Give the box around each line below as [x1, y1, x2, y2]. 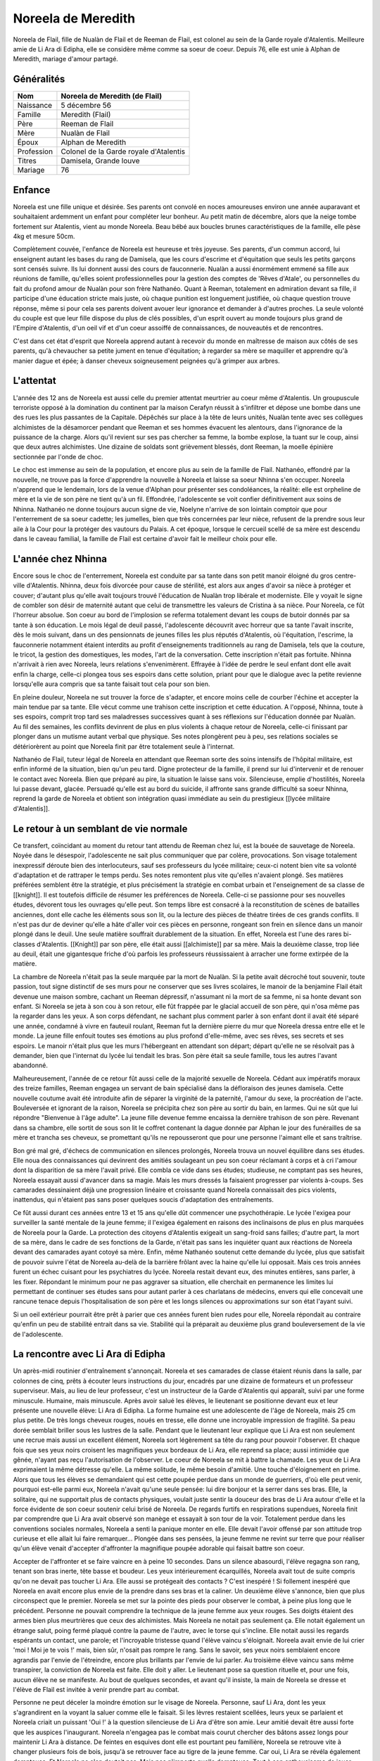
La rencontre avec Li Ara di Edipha [13, 1348, 165, 1360]
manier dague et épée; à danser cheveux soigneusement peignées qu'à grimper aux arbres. [13, 356, 281, 365]
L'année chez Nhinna [13, 553, 108, 565]
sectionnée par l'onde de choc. [13, 452, 103, 461]
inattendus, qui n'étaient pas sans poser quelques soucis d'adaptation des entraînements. [13, 1195, 274, 1204]
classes [13, 940, 35, 948]
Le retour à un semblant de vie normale [13, 823, 188, 835]
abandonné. [13, 1061, 49, 1070]
